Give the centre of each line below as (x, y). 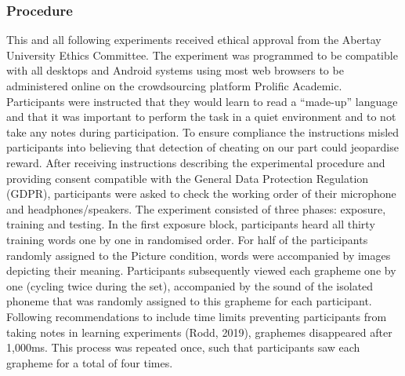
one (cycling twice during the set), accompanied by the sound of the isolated (190, 285)
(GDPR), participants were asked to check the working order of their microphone (201, 193)
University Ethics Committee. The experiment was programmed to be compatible (202, 55)
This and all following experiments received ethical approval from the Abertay (194, 40)
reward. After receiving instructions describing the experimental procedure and (196, 162)
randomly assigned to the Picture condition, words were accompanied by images (199, 255)
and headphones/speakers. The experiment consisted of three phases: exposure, (196, 208)
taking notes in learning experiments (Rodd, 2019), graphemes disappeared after (199, 332)
